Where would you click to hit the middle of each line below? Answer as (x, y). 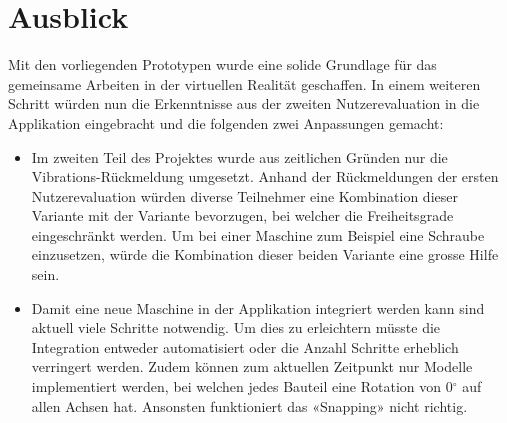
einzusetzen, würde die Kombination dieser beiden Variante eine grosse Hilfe (265, 254)
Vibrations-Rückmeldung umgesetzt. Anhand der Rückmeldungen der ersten (265, 176)
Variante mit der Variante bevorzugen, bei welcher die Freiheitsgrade (242, 215)
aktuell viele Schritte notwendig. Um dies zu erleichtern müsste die (236, 327)
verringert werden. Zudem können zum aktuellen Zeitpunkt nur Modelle (252, 366)
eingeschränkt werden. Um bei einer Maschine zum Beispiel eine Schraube (258, 234)
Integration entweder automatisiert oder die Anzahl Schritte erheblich (245, 346)
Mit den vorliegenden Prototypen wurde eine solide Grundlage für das (222, 64)
